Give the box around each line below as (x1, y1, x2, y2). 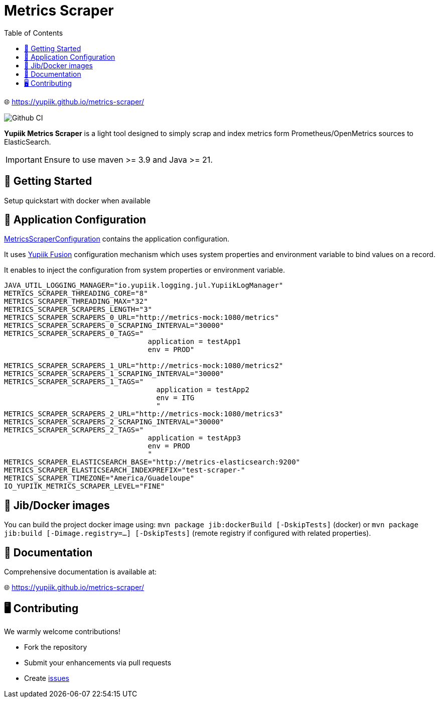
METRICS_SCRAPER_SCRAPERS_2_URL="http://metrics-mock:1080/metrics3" (4, 410, 283, 418)
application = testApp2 (156, 386, 249, 394)
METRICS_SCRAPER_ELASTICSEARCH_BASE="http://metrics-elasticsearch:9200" (4, 458, 301, 466)
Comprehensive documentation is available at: (4, 567, 157, 576)
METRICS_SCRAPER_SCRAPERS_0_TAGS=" (4, 329, 144, 338)
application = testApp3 (148, 434, 241, 442)
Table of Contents (4, 28, 63, 37)
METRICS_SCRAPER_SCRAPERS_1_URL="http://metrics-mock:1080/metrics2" (4, 362, 283, 370)
